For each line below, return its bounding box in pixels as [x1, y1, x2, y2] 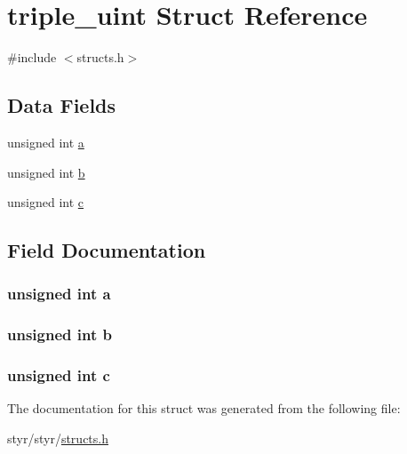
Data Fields [7, 92, 116, 119]
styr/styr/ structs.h [7, 428, 108, 447]
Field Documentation [7, 236, 206, 264]
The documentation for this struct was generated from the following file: [7, 399, 401, 418]
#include [7, 48, 57, 67]
